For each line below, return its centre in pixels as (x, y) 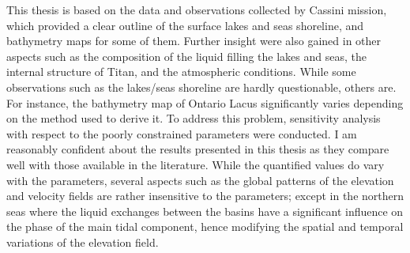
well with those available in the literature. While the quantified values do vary (196, 164)
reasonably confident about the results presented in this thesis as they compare (198, 149)
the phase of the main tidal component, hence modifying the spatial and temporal (205, 227)
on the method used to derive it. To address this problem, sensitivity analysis (194, 118)
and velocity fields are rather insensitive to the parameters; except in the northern (205, 196)
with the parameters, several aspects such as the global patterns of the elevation (200, 180)
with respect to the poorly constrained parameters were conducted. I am (182, 133)
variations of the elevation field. (83, 242)
